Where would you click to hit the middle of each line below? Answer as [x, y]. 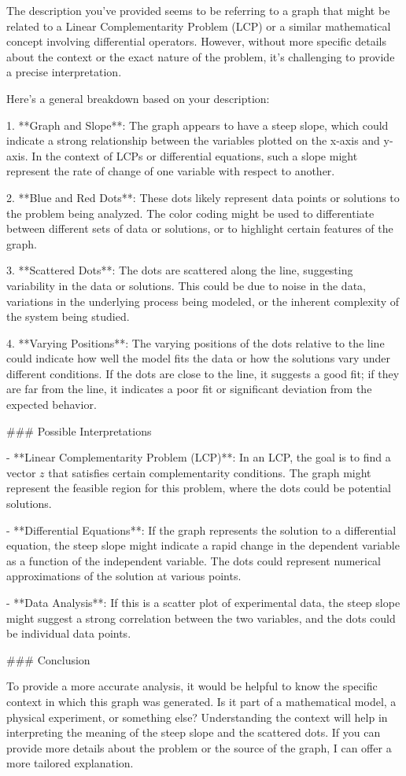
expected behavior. [52, 405]
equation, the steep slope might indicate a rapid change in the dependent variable [203, 545]
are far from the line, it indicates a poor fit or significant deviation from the [189, 389]
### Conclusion [48, 659]
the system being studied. [68, 316]
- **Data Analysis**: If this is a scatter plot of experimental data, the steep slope [203, 602]
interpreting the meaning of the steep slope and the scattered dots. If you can [194, 732]
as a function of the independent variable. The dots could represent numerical [194, 560]
